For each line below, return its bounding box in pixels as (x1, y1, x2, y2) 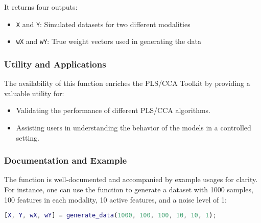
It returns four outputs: (4, 2, 78, 12)
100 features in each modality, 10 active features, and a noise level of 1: (4, 194, 227, 205)
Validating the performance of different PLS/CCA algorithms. (16, 105, 211, 116)
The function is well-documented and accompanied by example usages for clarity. (4, 174, 258, 185)
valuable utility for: (4, 87, 64, 98)
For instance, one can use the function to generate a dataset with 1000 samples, (4, 184, 253, 194)
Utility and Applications (4, 57, 106, 70)
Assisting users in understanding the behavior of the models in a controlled (16, 122, 251, 132)
